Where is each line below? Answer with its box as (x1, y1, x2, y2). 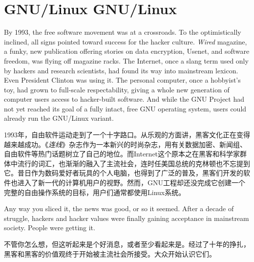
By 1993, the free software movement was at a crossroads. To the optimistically (4, 27, 241, 37)
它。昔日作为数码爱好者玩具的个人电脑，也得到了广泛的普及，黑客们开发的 (4, 168, 243, 178)
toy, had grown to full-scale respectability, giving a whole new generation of (4, 84, 230, 94)
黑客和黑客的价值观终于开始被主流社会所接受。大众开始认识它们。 (4, 248, 216, 259)
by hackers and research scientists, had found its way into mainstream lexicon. (4, 65, 238, 75)
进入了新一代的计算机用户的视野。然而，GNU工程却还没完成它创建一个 (17, 177, 245, 188)
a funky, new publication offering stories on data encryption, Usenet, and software (4, 46, 250, 56)
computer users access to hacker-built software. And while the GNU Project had (4, 94, 244, 104)
